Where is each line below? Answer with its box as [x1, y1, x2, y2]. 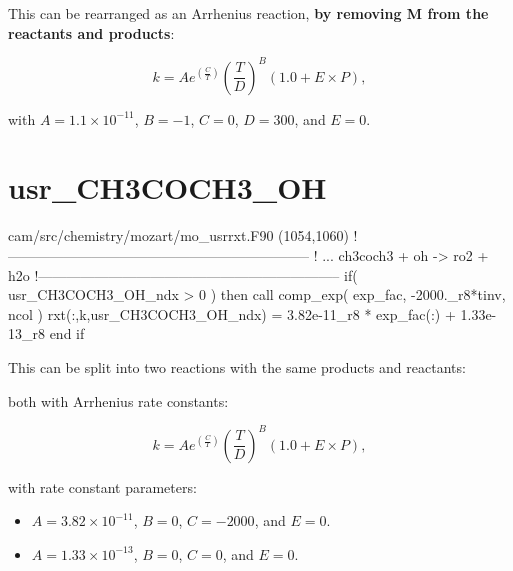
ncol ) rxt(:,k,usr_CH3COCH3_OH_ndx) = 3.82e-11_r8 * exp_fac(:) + [8, 303, 456, 324]
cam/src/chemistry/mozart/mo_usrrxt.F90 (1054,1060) [8, 225, 349, 246]
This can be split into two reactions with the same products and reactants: [8, 356, 466, 377]
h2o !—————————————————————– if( [8, 264, 358, 285]
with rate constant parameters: [8, 476, 197, 497]
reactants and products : [8, 22, 175, 43]
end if [49, 323, 85, 344]
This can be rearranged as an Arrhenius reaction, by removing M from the [8, 3, 489, 23]
